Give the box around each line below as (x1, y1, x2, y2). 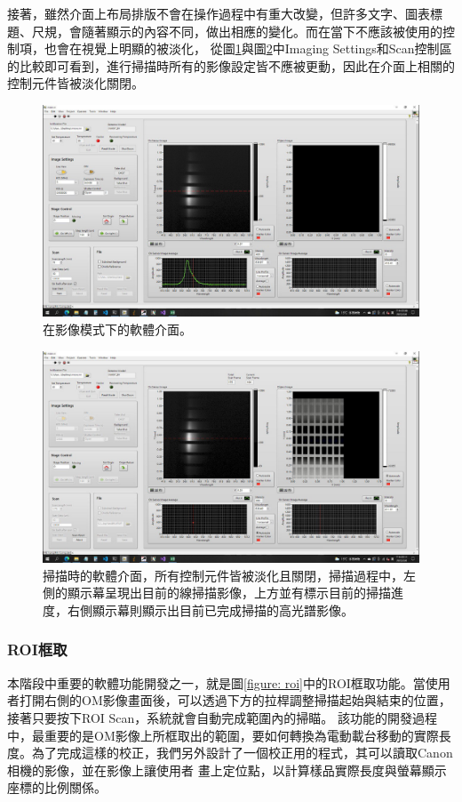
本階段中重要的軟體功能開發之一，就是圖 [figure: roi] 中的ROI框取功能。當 (7, 673, 426, 692)
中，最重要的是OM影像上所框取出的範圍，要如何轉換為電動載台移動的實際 (7, 726, 439, 744)
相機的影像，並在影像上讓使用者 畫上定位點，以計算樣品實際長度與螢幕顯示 (7, 760, 447, 779)
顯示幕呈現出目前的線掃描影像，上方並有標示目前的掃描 (67, 583, 391, 602)
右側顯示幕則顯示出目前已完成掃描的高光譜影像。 (67, 600, 354, 619)
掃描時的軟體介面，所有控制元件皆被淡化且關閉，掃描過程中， (43, 565, 403, 584)
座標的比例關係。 (7, 778, 107, 797)
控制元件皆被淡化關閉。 (7, 74, 144, 92)
